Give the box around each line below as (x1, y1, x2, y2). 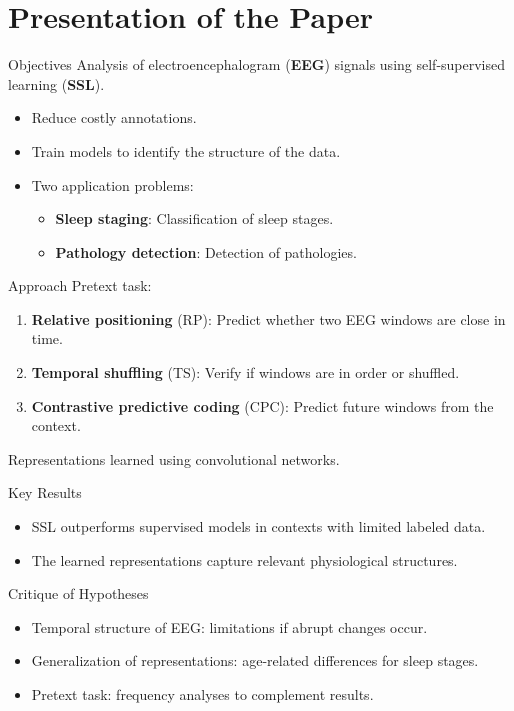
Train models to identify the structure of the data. (31, 140, 341, 161)
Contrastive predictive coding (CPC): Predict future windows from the (31, 395, 494, 416)
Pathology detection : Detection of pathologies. (55, 241, 357, 262)
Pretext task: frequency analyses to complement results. (31, 684, 374, 704)
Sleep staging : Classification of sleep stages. (55, 208, 334, 229)
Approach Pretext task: (8, 275, 152, 296)
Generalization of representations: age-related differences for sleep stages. (31, 650, 479, 671)
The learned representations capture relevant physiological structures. (31, 549, 458, 570)
